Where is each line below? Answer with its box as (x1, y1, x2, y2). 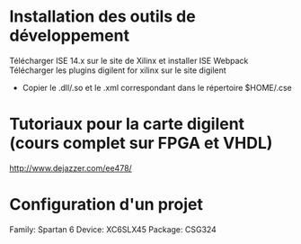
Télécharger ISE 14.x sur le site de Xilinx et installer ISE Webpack (9, 55, 249, 66)
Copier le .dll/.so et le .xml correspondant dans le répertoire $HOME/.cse (22, 82, 292, 93)
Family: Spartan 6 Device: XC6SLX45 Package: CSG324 (9, 223, 217, 235)
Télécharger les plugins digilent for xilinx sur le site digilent (9, 65, 226, 76)
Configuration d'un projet (9, 194, 204, 215)
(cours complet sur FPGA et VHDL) (9, 133, 273, 154)
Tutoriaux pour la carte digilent (9, 114, 245, 134)
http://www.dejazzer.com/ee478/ (9, 162, 132, 173)
